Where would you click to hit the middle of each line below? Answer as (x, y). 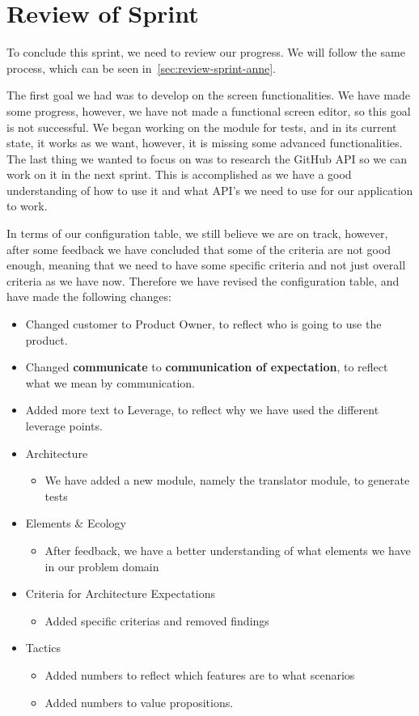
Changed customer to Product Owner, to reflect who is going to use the (203, 324)
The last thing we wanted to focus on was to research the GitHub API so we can (207, 158)
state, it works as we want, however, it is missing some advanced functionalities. (205, 143)
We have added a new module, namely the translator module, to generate (227, 480)
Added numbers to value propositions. (139, 702)
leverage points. (64, 426)
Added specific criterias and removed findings (157, 620)
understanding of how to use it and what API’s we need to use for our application (210, 190)
